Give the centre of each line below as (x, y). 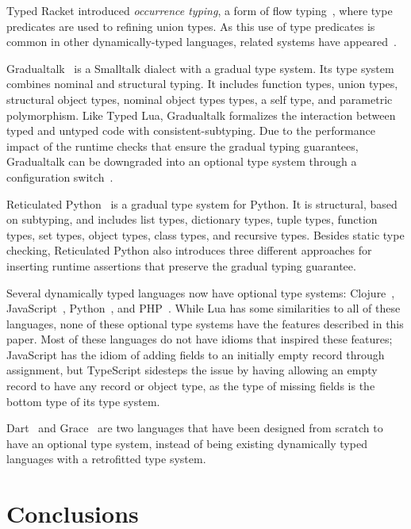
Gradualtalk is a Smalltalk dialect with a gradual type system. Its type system (200, 68)
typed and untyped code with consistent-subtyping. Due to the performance (191, 130)
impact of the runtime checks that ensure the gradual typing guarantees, (182, 146)
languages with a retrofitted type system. (106, 459)
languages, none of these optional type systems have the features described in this (205, 323)
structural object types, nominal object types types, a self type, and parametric (200, 99)
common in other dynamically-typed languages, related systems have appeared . (202, 42)
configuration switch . (60, 176)
